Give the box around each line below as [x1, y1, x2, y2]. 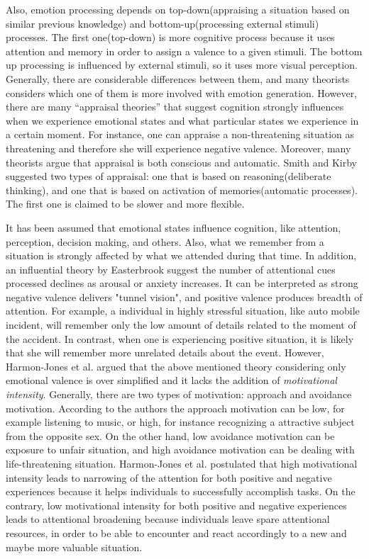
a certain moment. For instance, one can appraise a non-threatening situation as [6, 127, 355, 142]
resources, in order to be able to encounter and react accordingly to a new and [6, 525, 347, 540]
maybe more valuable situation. [6, 539, 143, 554]
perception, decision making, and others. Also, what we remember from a [6, 234, 324, 249]
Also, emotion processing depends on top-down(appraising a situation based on [6, 2, 350, 16]
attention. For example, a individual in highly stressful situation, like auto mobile [6, 303, 360, 318]
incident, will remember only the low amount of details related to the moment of [6, 317, 356, 332]
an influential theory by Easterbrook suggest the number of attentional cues [6, 261, 336, 276]
